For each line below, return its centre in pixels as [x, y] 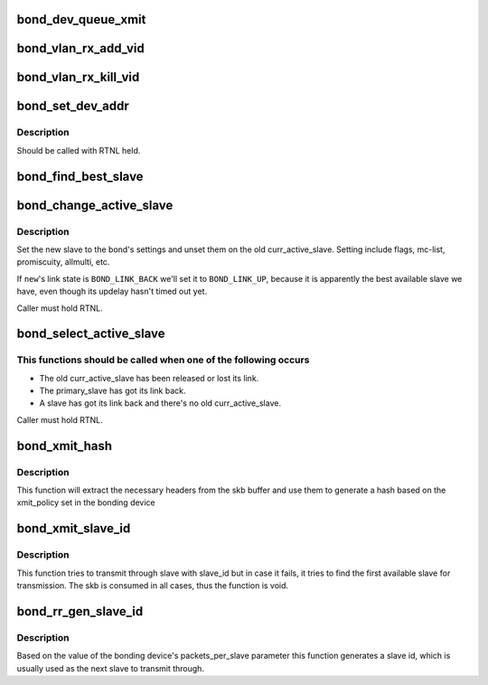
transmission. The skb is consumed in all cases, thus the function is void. [153, 585]
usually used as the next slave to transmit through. [111, 668]
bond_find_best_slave [80, 176]
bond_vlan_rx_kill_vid [78, 77]
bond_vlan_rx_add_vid [80, 48]
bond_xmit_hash [65, 446]
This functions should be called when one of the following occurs [163, 360]
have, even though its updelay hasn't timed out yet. [112, 291]
